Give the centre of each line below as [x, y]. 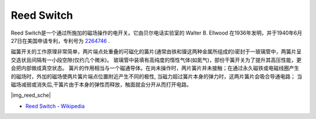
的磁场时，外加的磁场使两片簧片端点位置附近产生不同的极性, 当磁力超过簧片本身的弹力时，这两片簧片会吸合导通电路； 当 [157, 76]
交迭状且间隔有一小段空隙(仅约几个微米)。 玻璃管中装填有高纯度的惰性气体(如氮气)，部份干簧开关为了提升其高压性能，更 [156, 60]
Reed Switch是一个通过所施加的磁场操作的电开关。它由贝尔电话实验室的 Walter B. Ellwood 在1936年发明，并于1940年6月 [157, 33]
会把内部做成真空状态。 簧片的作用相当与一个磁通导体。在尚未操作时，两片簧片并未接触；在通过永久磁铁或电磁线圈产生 [155, 68]
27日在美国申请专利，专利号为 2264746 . [61, 40]
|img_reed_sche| [31, 95]
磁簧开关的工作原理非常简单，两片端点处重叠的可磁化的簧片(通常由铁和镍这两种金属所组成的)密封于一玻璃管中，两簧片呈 [156, 52]
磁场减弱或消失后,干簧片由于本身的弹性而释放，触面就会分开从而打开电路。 [102, 84]
